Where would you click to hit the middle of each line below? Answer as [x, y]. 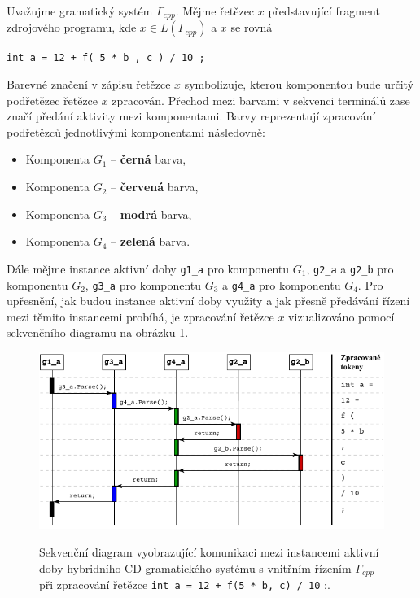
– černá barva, [149, 159]
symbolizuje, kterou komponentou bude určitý [299, 84]
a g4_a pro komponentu [282, 284]
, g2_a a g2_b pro [350, 268]
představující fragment [324, 11]
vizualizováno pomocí [341, 316]
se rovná [252, 27]
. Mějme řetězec [215, 11]
